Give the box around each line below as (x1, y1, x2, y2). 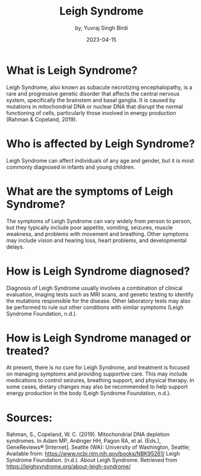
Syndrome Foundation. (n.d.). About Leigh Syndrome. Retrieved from (6, 457, 177, 464)
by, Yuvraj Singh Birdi (74, 24, 129, 31)
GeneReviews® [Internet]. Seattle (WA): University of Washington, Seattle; (6, 443, 190, 451)
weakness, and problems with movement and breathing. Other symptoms (6, 230, 189, 237)
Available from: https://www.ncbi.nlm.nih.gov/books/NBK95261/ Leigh (6, 450, 180, 457)
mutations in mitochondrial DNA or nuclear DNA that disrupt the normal (6, 103, 183, 110)
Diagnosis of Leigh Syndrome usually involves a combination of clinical (6, 284, 183, 292)
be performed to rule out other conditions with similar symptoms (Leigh (6, 304, 184, 311)
